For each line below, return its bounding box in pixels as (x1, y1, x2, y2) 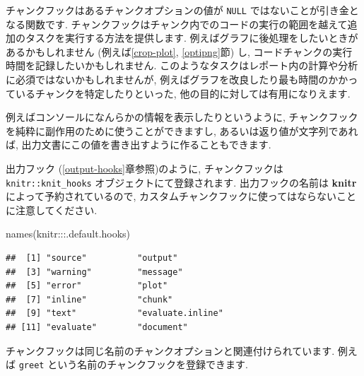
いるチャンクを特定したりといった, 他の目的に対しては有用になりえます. (15, 86, 351, 100)
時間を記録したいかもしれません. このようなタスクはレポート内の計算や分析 (6, 58, 358, 73)
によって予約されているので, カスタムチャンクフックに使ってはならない (6, 189, 336, 204)
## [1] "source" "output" (6, 253, 178, 264)
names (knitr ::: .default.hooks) (6, 226, 131, 241)
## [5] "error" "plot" (6, 281, 168, 291)
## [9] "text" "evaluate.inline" (6, 308, 223, 319)
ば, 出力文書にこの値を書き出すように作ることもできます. (6, 137, 271, 152)
